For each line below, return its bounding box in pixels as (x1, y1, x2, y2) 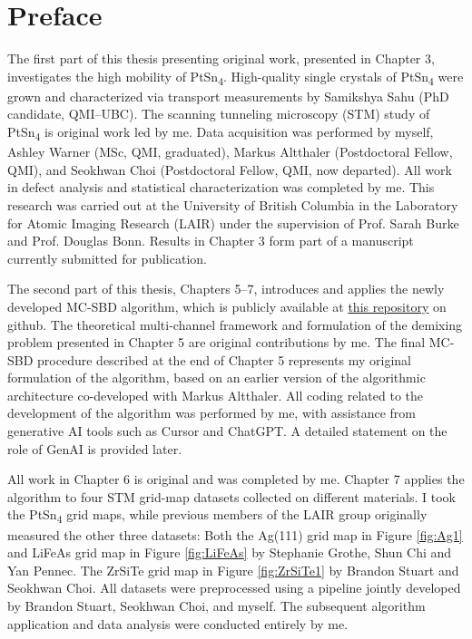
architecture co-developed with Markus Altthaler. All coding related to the (7, 385, 424, 404)
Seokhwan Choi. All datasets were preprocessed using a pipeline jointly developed (7, 578, 461, 597)
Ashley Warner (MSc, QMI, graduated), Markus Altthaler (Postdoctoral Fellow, (7, 142, 453, 161)
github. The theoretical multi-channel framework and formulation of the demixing (7, 315, 463, 334)
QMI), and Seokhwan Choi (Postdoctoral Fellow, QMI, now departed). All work (7, 160, 452, 179)
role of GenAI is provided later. (7, 439, 182, 458)
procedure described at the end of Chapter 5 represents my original (37, 350, 412, 369)
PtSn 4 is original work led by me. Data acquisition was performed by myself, (7, 122, 434, 143)
